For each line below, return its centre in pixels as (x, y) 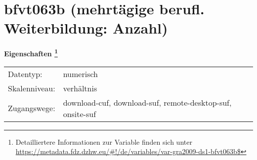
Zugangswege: (32, 108)
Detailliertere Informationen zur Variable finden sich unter (104, 141)
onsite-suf (80, 114)
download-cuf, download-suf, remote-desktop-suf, (147, 102)
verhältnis (80, 88)
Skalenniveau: (32, 88)
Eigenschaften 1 (31, 53)
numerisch (80, 74)
